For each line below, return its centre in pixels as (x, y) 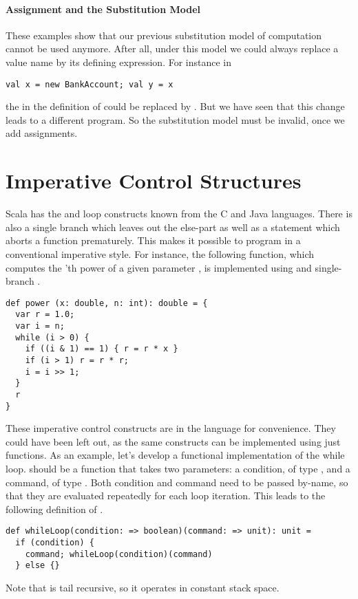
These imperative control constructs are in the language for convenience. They (171, 428)
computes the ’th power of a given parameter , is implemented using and (159, 267)
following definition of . (54, 509)
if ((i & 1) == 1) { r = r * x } (102, 349)
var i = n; (40, 326)
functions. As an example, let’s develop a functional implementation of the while (175, 455)
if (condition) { (55, 543)
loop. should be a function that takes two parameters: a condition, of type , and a (178, 469)
